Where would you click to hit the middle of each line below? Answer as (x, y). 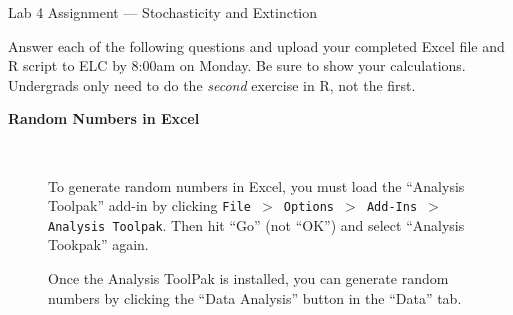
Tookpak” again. (98, 244)
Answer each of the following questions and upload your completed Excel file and (256, 45)
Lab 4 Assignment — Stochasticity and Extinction (163, 12)
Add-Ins (392, 207)
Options (308, 207)
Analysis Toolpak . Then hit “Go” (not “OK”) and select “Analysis (256, 224)
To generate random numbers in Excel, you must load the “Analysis (256, 185)
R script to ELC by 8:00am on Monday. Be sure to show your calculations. (237, 65)
